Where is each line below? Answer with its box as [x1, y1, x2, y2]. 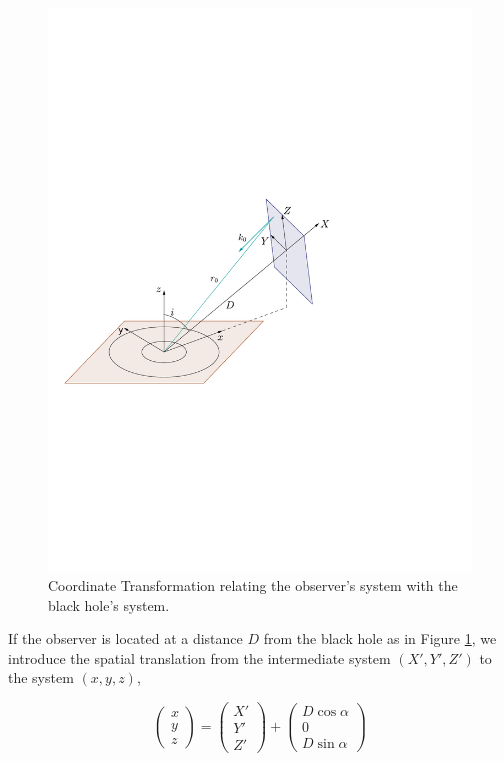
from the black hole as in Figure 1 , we [263, 628, 497, 649]
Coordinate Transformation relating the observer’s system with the [48, 574, 458, 595]
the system [8, 667, 74, 688]
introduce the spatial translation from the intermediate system [8, 647, 391, 668]
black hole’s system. [48, 594, 170, 615]
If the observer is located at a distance [8, 628, 243, 649]
